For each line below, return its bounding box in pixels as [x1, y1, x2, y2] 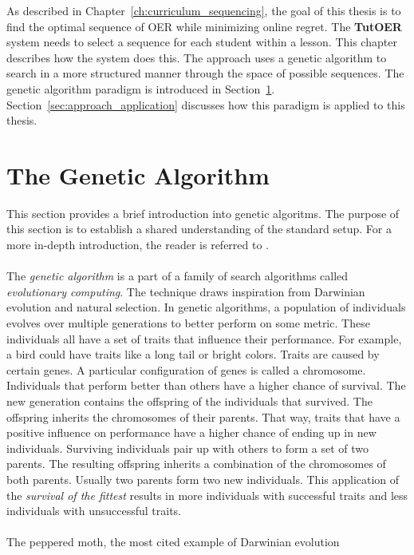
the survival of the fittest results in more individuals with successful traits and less [6, 486, 408, 503]
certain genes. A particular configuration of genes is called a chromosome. [6, 361, 366, 378]
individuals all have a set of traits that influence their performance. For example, [6, 330, 402, 347]
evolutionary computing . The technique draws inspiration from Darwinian [6, 283, 365, 299]
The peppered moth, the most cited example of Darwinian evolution [6, 533, 340, 550]
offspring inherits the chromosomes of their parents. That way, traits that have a [6, 408, 400, 425]
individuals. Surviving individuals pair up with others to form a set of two [6, 439, 369, 456]
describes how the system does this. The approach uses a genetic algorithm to [6, 49, 387, 65]
